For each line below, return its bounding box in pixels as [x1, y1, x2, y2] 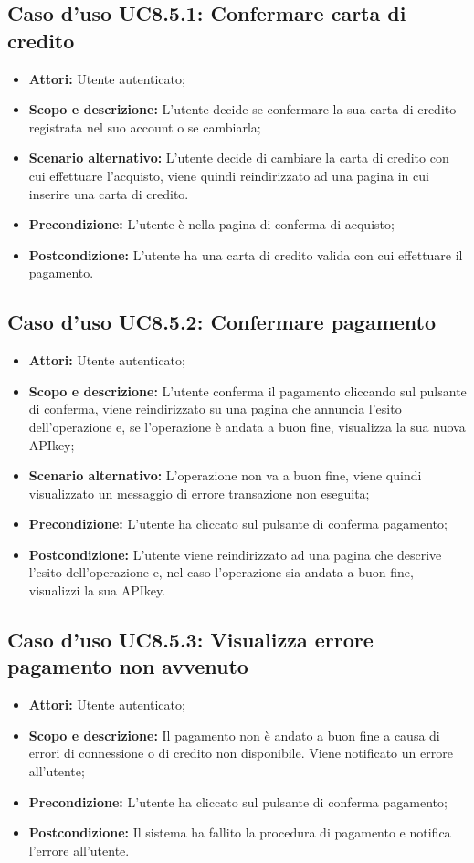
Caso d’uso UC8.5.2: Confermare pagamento [7, 308, 437, 336]
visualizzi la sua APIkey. [28, 581, 166, 600]
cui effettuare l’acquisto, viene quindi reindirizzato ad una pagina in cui [28, 165, 429, 184]
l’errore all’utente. [28, 840, 130, 859]
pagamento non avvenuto [7, 652, 248, 680]
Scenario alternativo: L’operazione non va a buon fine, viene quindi [28, 466, 422, 485]
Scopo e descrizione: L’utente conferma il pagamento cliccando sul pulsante [28, 381, 467, 400]
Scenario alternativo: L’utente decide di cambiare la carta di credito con [28, 148, 449, 167]
